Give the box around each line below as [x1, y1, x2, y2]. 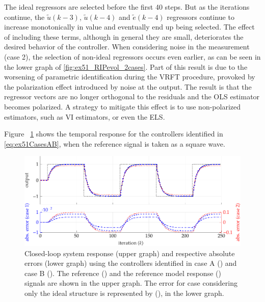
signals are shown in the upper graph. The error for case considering [24, 278, 237, 288]
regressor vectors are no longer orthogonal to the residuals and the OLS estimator [4, 91, 260, 102]
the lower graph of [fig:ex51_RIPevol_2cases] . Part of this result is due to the [4, 61, 248, 72]
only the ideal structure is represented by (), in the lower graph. [24, 288, 224, 298]
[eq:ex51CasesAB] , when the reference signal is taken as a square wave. [4, 138, 225, 149]
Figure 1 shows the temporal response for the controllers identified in [4, 128, 223, 139]
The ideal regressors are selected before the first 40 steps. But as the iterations [4, 2, 250, 12]
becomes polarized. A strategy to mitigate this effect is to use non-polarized [4, 101, 241, 112]
